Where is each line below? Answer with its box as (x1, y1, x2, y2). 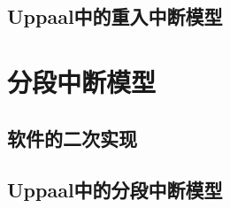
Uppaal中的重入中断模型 (7, 3, 223, 30)
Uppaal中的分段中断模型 (7, 176, 223, 204)
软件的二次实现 (7, 124, 137, 151)
